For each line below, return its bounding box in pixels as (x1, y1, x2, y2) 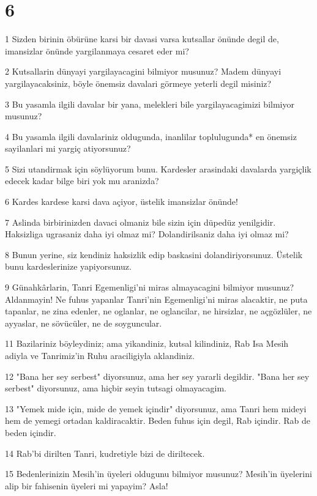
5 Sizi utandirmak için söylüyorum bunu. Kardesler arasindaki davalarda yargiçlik (5, 162, 311, 175)
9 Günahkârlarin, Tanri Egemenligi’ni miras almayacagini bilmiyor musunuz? (5, 281, 294, 294)
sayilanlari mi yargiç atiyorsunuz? (5, 142, 131, 155)
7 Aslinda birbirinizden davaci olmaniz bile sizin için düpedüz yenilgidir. (5, 215, 276, 228)
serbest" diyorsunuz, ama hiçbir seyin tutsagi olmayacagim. (5, 382, 226, 394)
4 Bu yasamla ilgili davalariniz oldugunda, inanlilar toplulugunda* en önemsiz (5, 130, 297, 143)
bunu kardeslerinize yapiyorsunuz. (5, 260, 132, 273)
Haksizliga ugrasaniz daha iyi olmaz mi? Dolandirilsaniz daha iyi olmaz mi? (5, 228, 289, 240)
